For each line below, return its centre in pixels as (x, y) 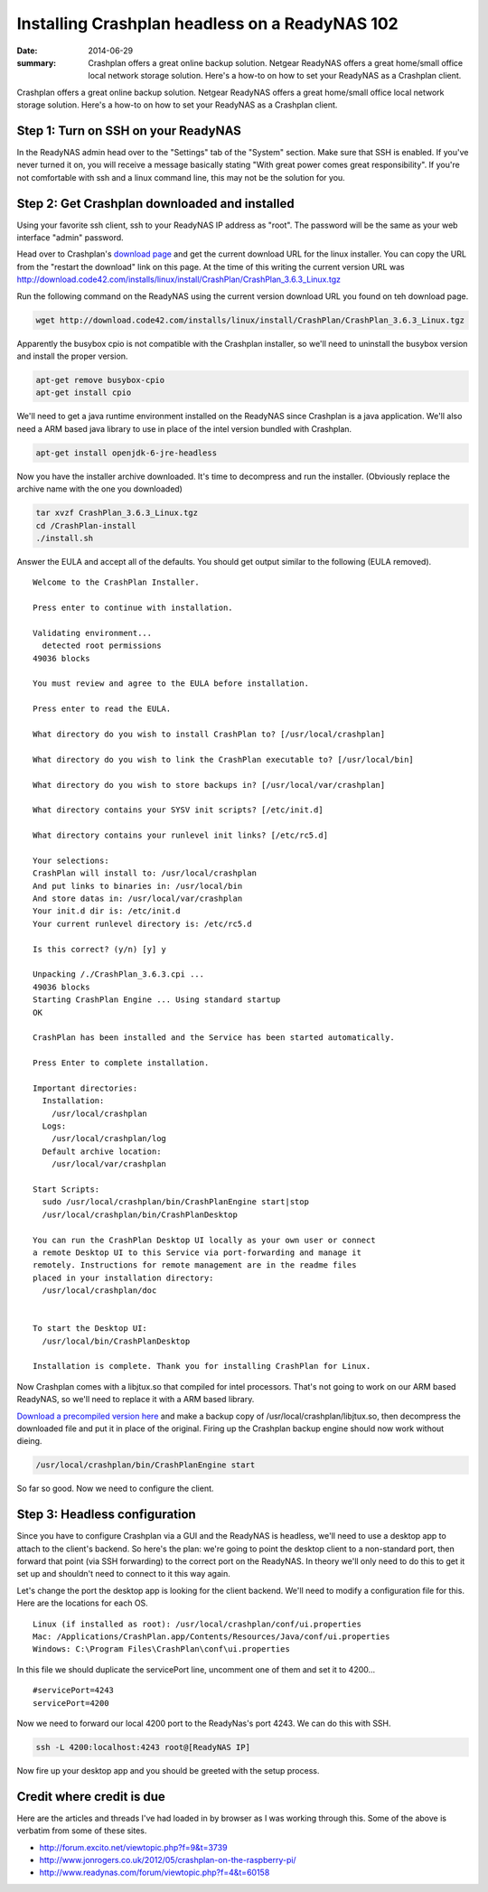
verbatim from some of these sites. (82, 1831)
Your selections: (71, 860)
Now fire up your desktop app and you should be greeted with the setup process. (168, 1770)
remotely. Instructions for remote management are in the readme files (195, 1265)
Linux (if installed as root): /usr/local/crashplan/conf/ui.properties (197, 1624)
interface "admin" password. (70, 238)
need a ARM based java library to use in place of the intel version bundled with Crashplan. (184, 428)
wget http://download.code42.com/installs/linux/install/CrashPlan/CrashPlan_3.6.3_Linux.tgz (250, 320)
